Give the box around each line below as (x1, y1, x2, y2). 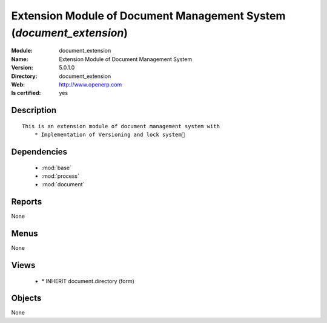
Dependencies (11, 146, 68, 157)
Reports (11, 197, 42, 207)
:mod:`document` (41, 181, 85, 188)
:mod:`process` (41, 172, 80, 180)
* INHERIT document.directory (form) (41, 277, 134, 284)
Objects (11, 293, 42, 304)
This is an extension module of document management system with (22, 123, 220, 129)
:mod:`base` (41, 164, 72, 171)
